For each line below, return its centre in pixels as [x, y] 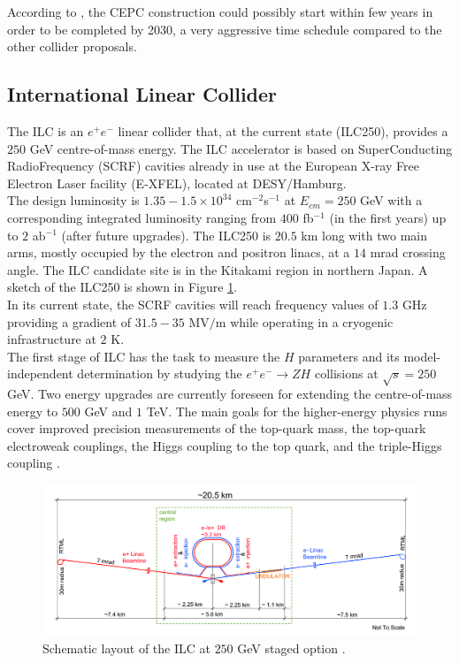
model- [422, 356]
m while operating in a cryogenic [304, 321]
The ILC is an [46, 130]
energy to [33, 411]
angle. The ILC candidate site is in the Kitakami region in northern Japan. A [218, 269]
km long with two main [364, 235]
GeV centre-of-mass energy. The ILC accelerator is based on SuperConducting [241, 148]
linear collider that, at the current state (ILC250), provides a [283, 130]
